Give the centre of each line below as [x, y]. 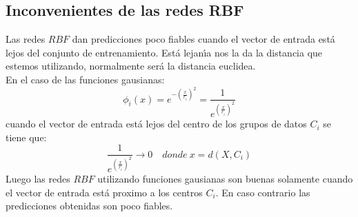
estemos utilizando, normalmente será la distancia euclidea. [131, 66]
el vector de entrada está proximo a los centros [104, 192]
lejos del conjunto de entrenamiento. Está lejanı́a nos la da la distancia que [164, 52]
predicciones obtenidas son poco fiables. [89, 206]
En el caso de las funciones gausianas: [85, 79]
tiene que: [26, 137]
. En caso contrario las [263, 192]
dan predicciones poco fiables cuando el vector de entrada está [203, 39]
